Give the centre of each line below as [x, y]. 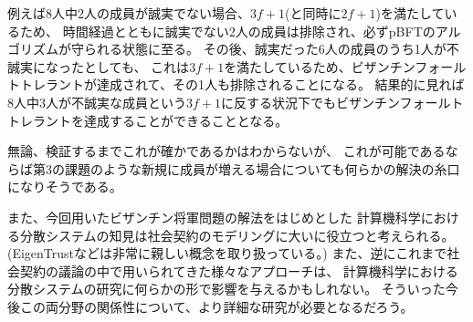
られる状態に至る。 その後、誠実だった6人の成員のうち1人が [265, 49]
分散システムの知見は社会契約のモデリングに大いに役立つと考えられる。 [237, 235]
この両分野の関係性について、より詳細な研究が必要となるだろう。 [216, 306]
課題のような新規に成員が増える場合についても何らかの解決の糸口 [262, 168]
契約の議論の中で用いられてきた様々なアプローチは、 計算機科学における [239, 270]
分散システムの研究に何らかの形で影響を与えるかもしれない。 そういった [226, 289]
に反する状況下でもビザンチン [310, 102]
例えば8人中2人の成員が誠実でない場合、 [129, 13]
